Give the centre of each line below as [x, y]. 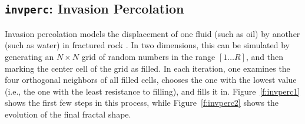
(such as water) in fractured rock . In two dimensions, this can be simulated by [147, 45]
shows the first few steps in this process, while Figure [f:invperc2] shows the [142, 103]
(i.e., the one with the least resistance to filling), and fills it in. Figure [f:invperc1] [152, 91]
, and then [264, 56]
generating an [29, 56]
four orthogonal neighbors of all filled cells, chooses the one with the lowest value [151, 80]
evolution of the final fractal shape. [68, 114]
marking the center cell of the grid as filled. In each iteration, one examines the [147, 68]
